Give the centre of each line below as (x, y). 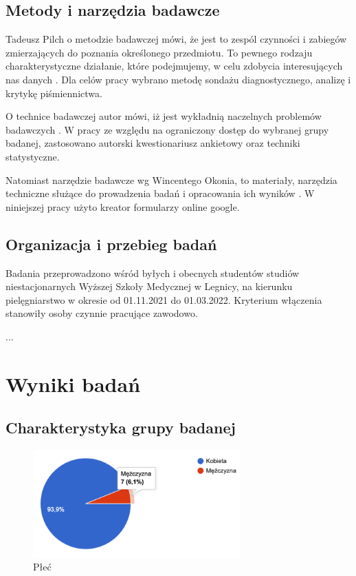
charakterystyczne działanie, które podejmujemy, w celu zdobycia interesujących (174, 66)
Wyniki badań (73, 383)
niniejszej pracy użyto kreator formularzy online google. (123, 206)
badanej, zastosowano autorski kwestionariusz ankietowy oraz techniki (153, 143)
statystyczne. (33, 156)
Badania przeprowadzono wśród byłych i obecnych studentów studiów (153, 272)
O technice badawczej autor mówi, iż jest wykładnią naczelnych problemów (164, 116)
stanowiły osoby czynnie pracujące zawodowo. (102, 313)
